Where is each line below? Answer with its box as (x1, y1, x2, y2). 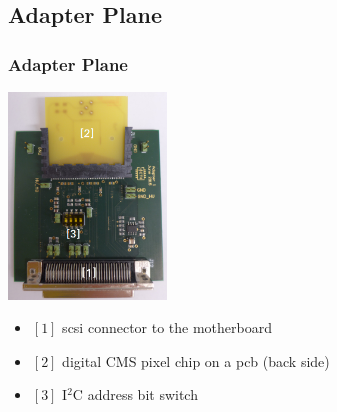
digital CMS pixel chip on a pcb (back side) (62, 350, 330, 371)
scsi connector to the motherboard (62, 317, 272, 338)
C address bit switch (72, 384, 198, 405)
